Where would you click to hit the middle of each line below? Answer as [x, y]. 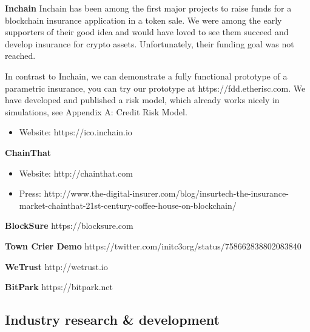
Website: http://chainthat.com [76, 173]
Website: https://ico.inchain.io [76, 132]
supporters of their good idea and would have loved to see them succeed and [147, 32]
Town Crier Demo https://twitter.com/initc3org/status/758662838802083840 [153, 246]
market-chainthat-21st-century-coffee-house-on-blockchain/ [128, 205]
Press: [30, 193]
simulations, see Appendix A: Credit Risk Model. [96, 111]
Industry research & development [112, 320]
